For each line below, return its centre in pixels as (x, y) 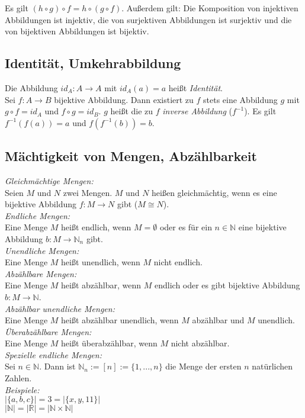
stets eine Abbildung (240, 99)
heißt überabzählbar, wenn (109, 343)
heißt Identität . (195, 87)
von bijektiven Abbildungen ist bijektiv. (77, 31)
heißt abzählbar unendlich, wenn (120, 320)
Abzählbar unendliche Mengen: (60, 308)
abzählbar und (218, 320)
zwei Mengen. (88, 192)
